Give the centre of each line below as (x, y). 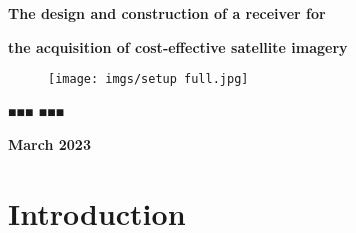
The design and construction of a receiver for (167, 13)
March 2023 (49, 144)
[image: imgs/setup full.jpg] (148, 79)
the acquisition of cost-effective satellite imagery (178, 46)
